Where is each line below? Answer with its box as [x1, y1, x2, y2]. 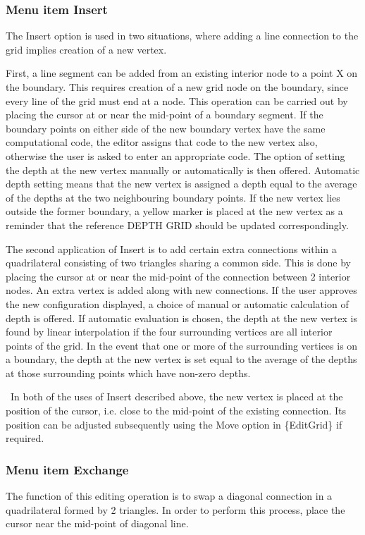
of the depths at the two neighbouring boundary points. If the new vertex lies [6, 190, 340, 204]
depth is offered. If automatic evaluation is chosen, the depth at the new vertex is [6, 310, 357, 325]
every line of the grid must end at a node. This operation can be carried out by [6, 93, 348, 108]
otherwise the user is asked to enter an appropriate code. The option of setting [6, 148, 345, 163]
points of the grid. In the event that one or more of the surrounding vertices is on [6, 338, 358, 352]
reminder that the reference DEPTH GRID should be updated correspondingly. [6, 217, 349, 232]
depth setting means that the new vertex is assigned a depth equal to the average [6, 176, 357, 191]
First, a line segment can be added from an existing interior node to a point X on [6, 66, 358, 80]
